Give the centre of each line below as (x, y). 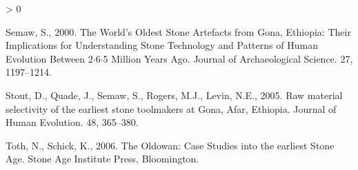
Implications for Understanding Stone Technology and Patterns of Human (162, 45)
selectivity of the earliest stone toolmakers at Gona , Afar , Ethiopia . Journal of (171, 108)
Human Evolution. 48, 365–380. (72, 122)
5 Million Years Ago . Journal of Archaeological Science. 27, (228, 58)
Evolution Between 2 (49, 58)
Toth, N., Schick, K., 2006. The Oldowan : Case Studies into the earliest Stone (170, 145)
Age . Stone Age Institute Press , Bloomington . (102, 159)
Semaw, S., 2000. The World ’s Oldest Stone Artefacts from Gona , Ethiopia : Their (178, 31)
